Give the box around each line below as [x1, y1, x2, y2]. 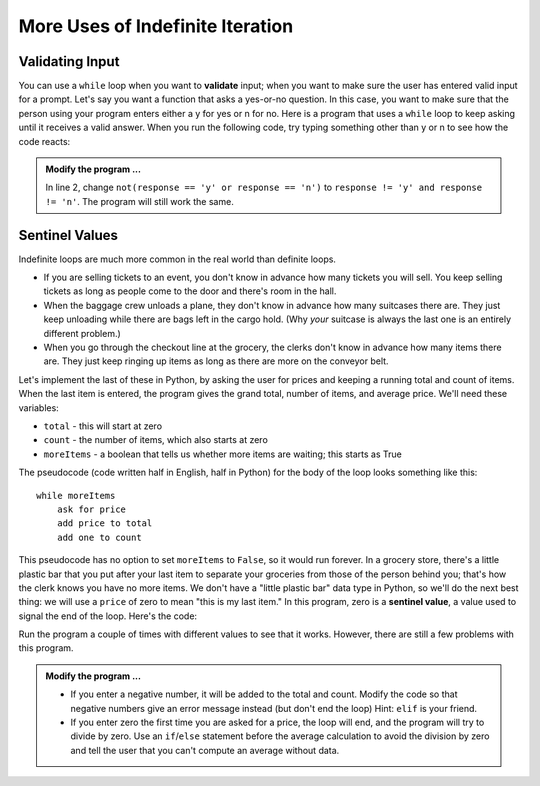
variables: [18, 401, 59, 414]
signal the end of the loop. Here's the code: [18, 610, 198, 622]
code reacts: [18, 135, 71, 147]
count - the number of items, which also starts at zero [43, 434, 269, 446]
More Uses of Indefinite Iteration [18, 15, 294, 37]
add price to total [56, 518, 153, 529]
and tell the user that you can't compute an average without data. [70, 744, 340, 756]
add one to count [56, 531, 142, 543]
